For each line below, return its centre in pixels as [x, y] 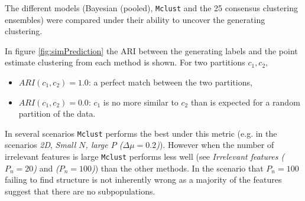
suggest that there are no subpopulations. [80, 191]
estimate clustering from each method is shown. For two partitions [125, 62]
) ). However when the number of [215, 145]
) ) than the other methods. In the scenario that [178, 168]
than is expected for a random [245, 102]
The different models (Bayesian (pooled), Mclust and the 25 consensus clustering [151, 8]
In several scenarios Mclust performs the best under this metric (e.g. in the [141, 133]
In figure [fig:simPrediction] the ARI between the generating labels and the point [151, 50]
